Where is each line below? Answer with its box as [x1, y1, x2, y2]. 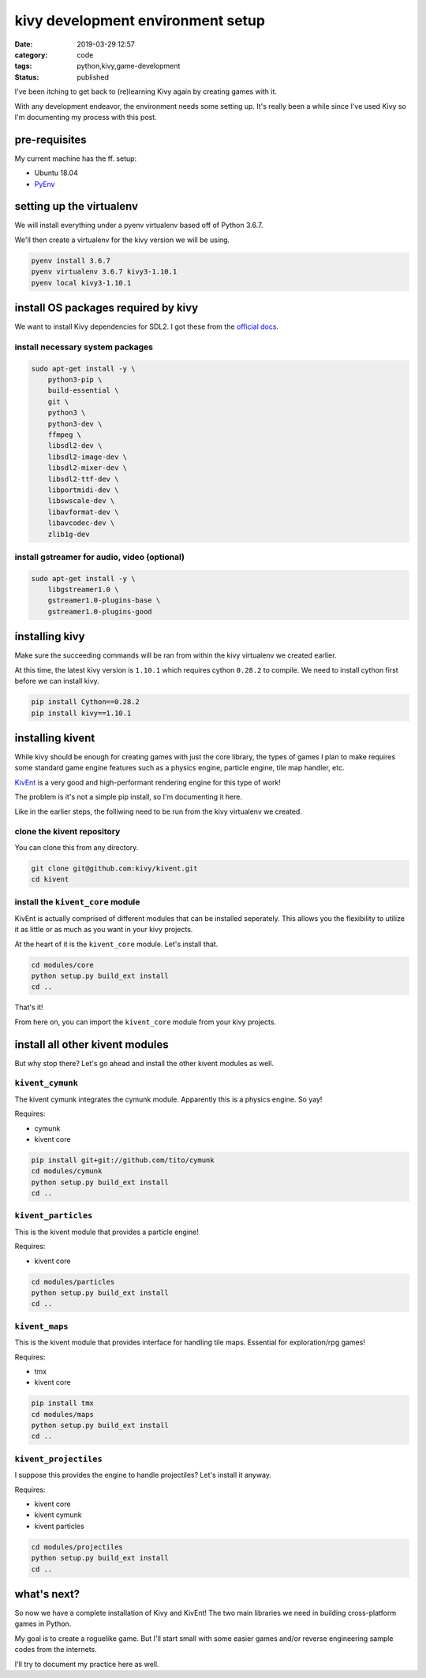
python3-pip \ [47, 375, 103, 384]
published [77, 72, 110, 82]
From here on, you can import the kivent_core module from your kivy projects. [14, 1017, 276, 1027]
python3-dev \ [47, 419, 103, 428]
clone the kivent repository [14, 826, 121, 837]
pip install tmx [31, 1399, 95, 1408]
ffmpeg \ [47, 431, 82, 439]
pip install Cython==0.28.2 [31, 698, 140, 707]
